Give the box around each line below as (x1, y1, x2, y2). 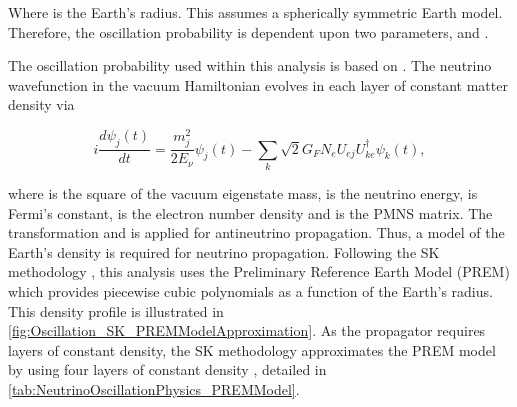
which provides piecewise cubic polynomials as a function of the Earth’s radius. (8, 280, 493, 301)
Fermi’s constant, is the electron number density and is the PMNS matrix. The (8, 202, 493, 223)
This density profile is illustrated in (8, 300, 224, 321)
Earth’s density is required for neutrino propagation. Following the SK (8, 241, 440, 262)
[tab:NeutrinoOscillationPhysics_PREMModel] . (8, 378, 300, 399)
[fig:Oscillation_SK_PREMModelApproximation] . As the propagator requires (8, 320, 486, 341)
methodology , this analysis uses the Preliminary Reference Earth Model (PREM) (8, 261, 510, 282)
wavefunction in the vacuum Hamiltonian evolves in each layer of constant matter (8, 74, 508, 95)
